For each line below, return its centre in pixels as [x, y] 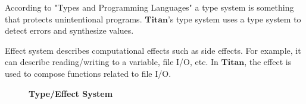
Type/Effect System [71, 93]
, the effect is [268, 62]
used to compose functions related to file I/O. [88, 73]
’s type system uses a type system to [234, 19]
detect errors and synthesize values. [69, 30]
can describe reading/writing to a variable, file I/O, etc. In [112, 62]
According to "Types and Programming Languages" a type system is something [149, 7]
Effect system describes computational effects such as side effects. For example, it [153, 50]
